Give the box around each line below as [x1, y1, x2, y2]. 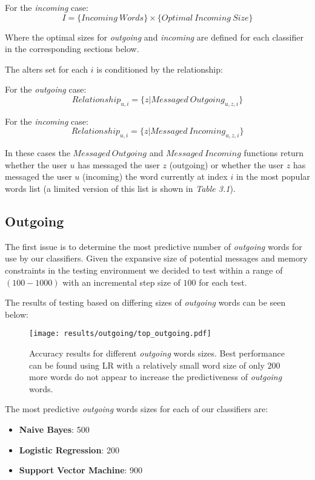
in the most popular [236, 170, 310, 183]
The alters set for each [5, 62, 88, 75]
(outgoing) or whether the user [169, 158, 284, 171]
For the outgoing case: [5, 83, 87, 96]
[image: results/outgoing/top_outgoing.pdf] [29, 329, 211, 338]
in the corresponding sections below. [5, 42, 139, 55]
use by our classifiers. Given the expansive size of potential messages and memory [5, 252, 308, 265]
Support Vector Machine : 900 [19, 464, 143, 476]
